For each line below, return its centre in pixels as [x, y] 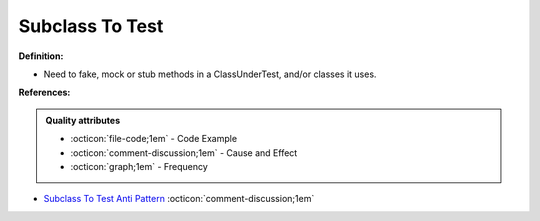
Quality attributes [82, 120]
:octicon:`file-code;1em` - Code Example [154, 139]
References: [44, 92]
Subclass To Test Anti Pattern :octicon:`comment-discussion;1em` [179, 199]
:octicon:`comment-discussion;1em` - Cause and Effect [184, 152]
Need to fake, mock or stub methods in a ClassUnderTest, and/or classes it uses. [210, 74]
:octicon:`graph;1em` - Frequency [139, 166]
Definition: [41, 56]
